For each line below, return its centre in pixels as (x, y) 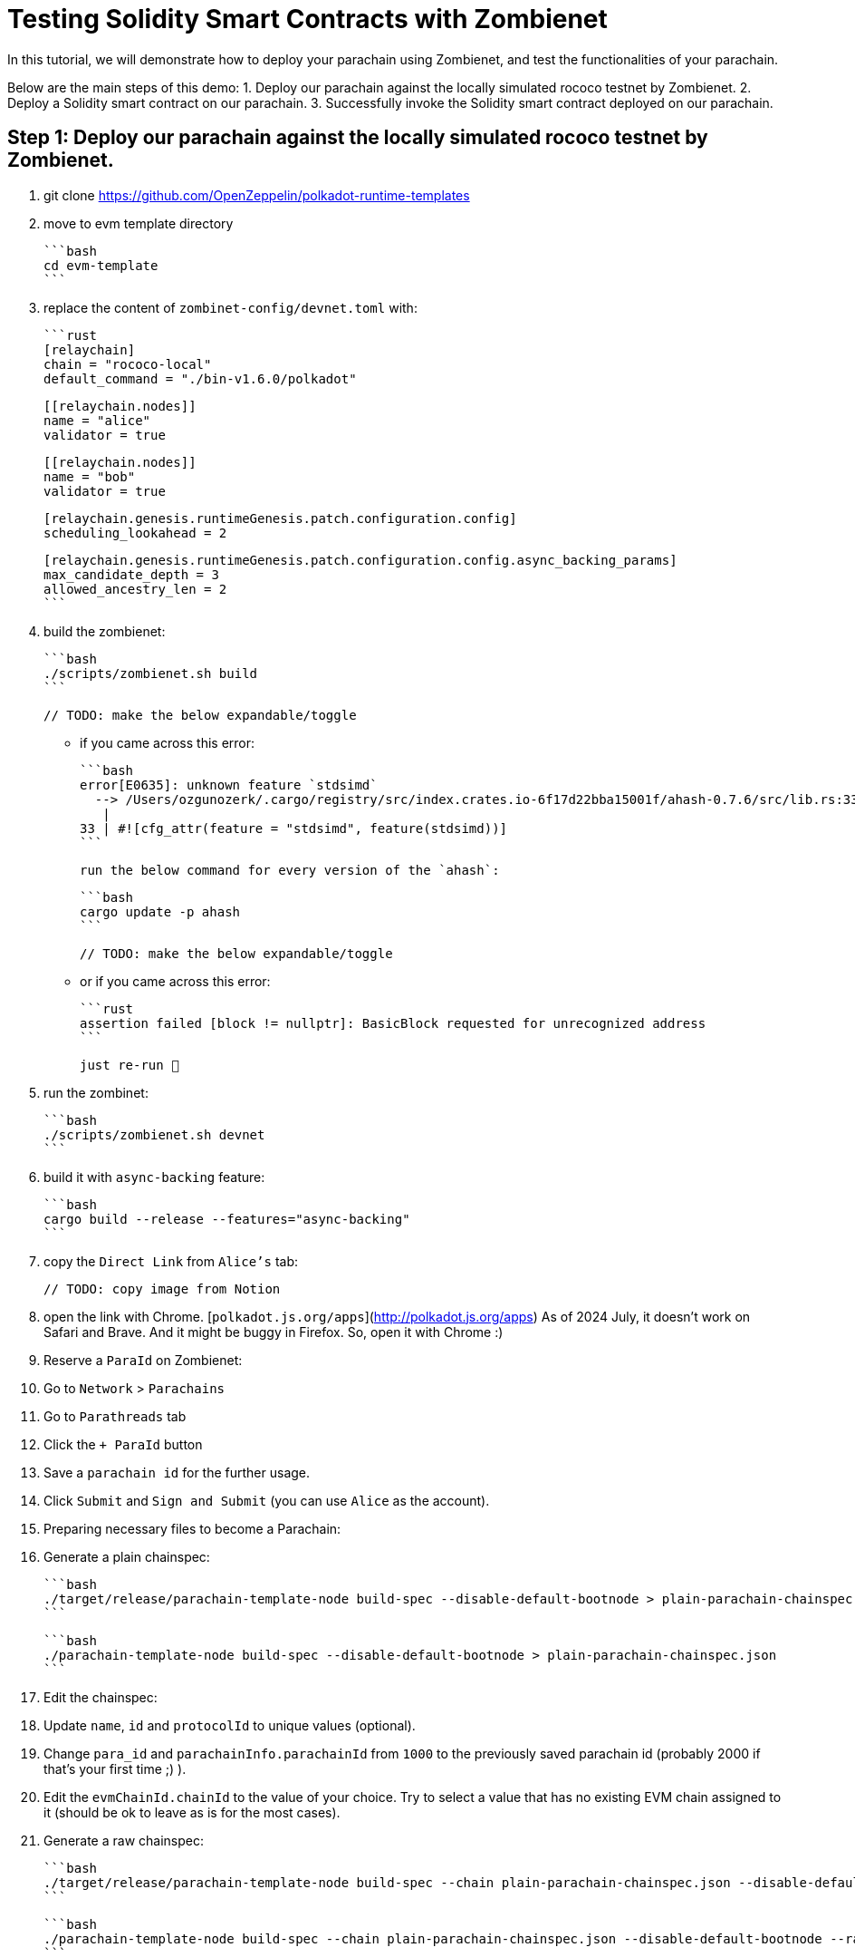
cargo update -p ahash (160, 911)
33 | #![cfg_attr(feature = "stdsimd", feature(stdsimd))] (294, 828)
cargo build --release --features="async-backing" (227, 1219)
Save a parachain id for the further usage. (177, 1472)
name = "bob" (90, 476)
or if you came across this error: (175, 981)
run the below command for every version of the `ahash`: (290, 870)
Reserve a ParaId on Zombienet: (143, 1360)
